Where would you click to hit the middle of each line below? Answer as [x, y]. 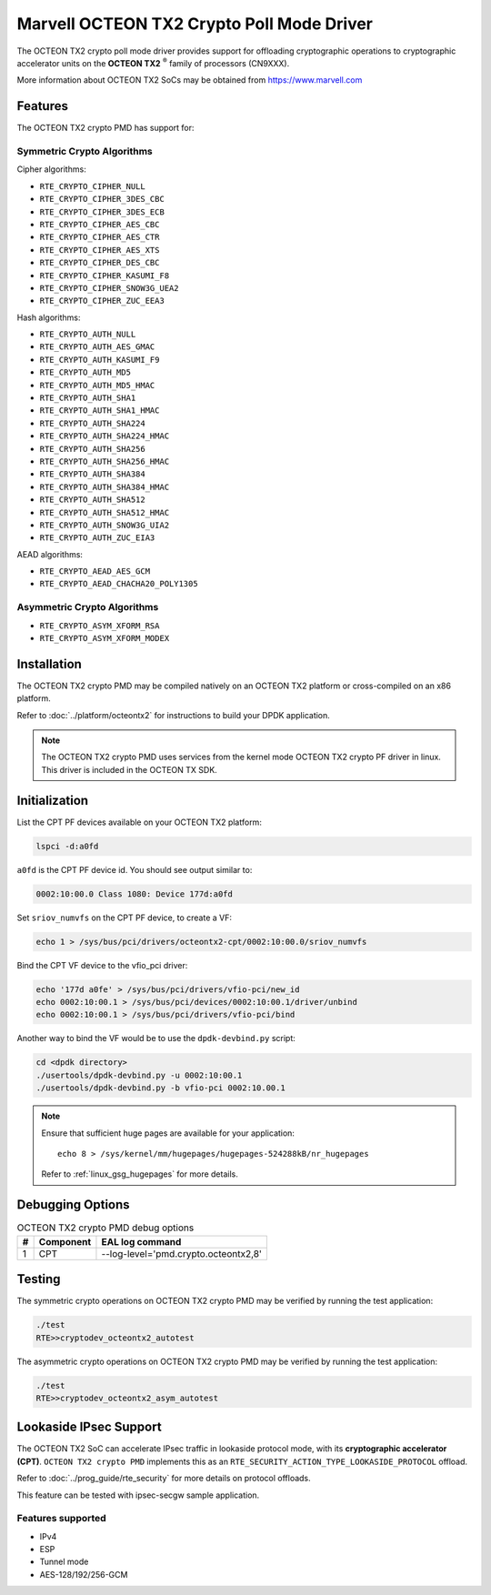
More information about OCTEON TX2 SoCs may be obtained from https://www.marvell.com [190, 80]
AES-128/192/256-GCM [84, 1574]
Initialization [53, 800]
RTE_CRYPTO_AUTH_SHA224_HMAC [105, 436]
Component [65, 1241]
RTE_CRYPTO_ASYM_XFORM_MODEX [105, 638]
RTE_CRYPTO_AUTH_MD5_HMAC [97, 385]
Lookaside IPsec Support [90, 1427]
